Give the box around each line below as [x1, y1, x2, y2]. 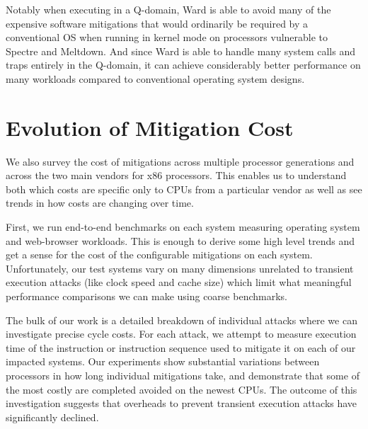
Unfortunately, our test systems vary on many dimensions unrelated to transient [6, 261, 354, 275]
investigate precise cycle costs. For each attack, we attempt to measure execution [6, 326, 357, 341]
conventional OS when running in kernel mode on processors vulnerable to [6, 30, 328, 45]
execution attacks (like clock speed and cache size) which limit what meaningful [6, 275, 352, 290]
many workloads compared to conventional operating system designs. [6, 71, 305, 86]
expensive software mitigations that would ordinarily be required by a [6, 16, 309, 30]
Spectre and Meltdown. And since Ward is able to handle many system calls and [6, 43, 355, 58]
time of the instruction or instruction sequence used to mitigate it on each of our [6, 340, 356, 355]
